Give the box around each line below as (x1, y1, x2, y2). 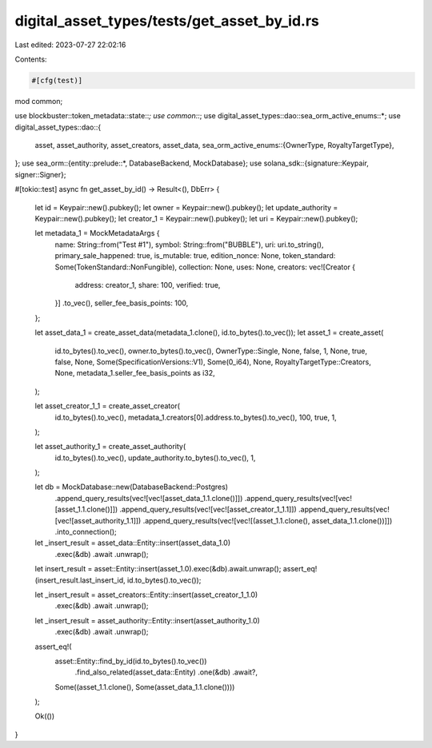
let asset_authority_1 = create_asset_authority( (34, 442, 186, 452)
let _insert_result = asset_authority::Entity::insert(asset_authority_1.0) (34, 615, 260, 625)
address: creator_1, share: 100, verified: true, (74, 280, 221, 289)
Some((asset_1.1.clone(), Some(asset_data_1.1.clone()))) (54, 682, 235, 691)
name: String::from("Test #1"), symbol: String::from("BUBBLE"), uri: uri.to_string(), (54, 240, 324, 249)
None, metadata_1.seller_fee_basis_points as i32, (54, 368, 215, 378)
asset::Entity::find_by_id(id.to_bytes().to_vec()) (54, 656, 207, 666)
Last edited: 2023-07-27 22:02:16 (14, 40, 126, 50)
